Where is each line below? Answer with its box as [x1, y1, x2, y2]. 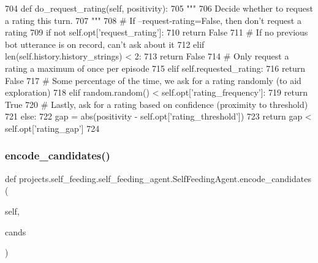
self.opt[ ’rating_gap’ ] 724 [5, 121, 100, 134]
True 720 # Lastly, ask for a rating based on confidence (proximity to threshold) [5, 97, 308, 110]
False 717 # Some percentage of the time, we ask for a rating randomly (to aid [5, 74, 301, 86]
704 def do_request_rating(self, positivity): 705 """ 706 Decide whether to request [5, 2, 313, 14]
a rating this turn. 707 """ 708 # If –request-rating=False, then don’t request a [5, 13, 301, 26]
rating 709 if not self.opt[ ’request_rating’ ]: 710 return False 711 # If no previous [5, 26, 308, 39]
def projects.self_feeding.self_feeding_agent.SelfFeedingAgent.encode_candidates [5, 172, 311, 185]
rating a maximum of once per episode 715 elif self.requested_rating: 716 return [5, 61, 306, 74]
